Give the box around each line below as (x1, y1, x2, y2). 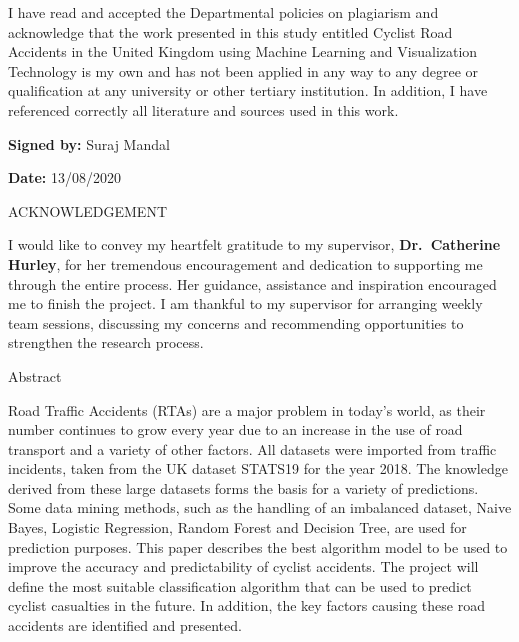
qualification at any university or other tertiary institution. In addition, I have (8, 80, 488, 101)
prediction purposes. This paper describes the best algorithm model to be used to (8, 536, 508, 557)
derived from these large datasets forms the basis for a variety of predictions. (8, 477, 479, 498)
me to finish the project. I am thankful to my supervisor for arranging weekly (8, 293, 483, 314)
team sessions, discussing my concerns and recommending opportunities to (8, 312, 464, 333)
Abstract (8, 365, 62, 386)
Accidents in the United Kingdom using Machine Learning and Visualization (8, 41, 478, 62)
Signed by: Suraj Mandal (8, 133, 170, 154)
